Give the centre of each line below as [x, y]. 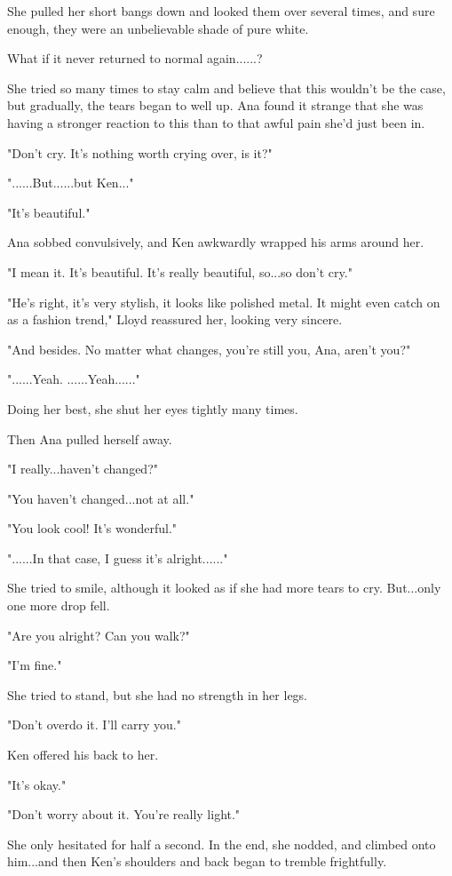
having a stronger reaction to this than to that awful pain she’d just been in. [216, 122]
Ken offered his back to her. [83, 755]
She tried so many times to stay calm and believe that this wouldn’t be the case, [226, 88]
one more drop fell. [59, 605]
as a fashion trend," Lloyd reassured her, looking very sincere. [175, 319]
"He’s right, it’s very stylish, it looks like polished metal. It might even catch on [224, 302]
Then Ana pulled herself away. [90, 438]
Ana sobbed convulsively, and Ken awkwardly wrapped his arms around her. [216, 242]
